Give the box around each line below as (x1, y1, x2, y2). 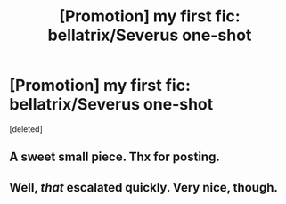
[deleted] (9, 123, 43, 135)
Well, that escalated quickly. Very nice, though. (9, 180, 278, 195)
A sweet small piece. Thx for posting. (9, 150, 220, 165)
